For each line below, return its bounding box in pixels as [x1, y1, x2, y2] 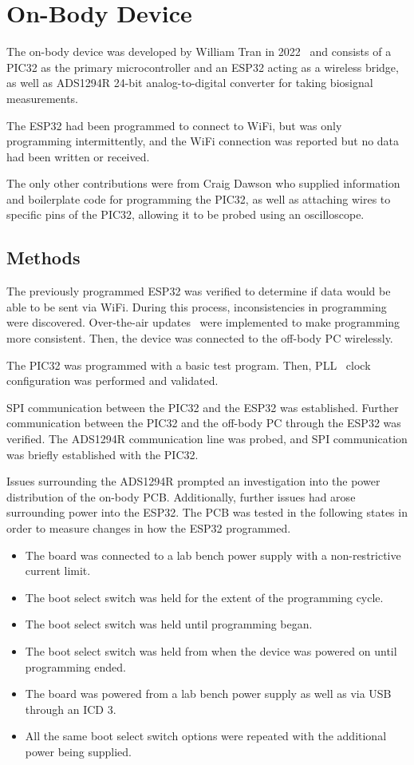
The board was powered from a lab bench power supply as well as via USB [25, 685, 392, 702]
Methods [6, 245, 81, 270]
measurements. [6, 89, 79, 106]
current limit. [25, 562, 91, 579]
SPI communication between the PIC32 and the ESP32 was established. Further [6, 398, 399, 415]
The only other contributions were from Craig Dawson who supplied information [6, 175, 400, 192]
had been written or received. [6, 148, 150, 164]
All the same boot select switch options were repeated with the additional [25, 727, 387, 744]
